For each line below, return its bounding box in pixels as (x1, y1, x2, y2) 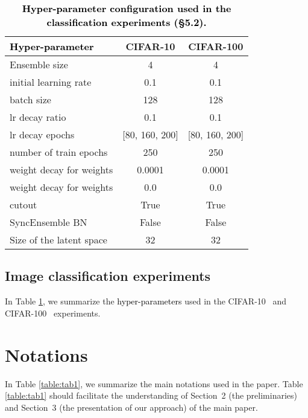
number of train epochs (10, 145, 108, 159)
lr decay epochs (10, 127, 75, 141)
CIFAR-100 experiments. (5, 306, 101, 319)
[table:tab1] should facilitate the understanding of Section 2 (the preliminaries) (5, 389, 297, 402)
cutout (10, 198, 37, 211)
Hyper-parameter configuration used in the (22, 1, 231, 15)
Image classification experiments (5, 266, 211, 285)
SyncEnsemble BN (10, 215, 87, 229)
